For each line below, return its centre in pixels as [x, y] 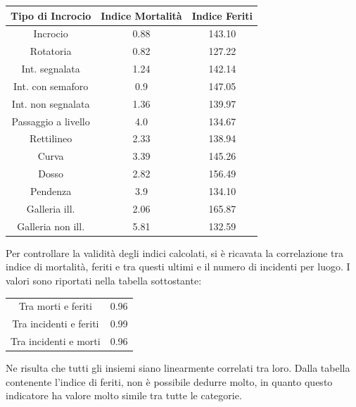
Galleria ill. [51, 208]
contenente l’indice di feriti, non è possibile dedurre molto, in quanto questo [169, 381]
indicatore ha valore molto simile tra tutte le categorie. [124, 395]
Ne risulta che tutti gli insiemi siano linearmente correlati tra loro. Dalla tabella [178, 368]
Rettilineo [51, 138]
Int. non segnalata [51, 103]
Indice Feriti [222, 15]
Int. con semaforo [51, 86]
